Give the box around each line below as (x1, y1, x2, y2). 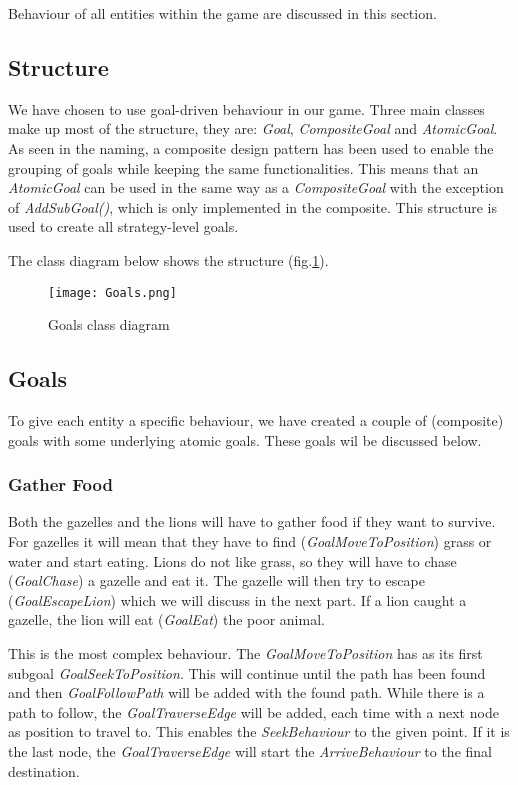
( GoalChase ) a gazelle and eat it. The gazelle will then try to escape (8, 570, 425, 591)
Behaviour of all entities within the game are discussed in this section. (8, 3, 437, 23)
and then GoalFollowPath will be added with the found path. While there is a (8, 682, 485, 703)
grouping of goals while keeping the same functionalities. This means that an (8, 157, 479, 178)
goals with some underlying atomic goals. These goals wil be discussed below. (8, 429, 482, 450)
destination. (8, 760, 80, 781)
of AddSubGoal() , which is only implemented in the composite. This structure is (8, 196, 498, 217)
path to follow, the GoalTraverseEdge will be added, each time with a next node (8, 701, 499, 722)
